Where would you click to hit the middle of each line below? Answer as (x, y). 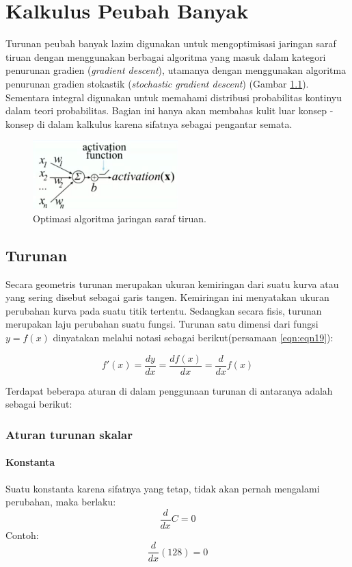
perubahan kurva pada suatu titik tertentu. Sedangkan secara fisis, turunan (164, 310)
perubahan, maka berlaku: (61, 502)
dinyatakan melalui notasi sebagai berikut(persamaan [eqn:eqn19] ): (193, 338)
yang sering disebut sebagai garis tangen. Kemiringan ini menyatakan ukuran (167, 297)
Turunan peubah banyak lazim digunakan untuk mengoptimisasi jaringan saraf (171, 43)
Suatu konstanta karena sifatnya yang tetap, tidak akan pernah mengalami (163, 488)
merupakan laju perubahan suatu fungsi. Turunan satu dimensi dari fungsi (162, 324)
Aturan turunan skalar (69, 434)
